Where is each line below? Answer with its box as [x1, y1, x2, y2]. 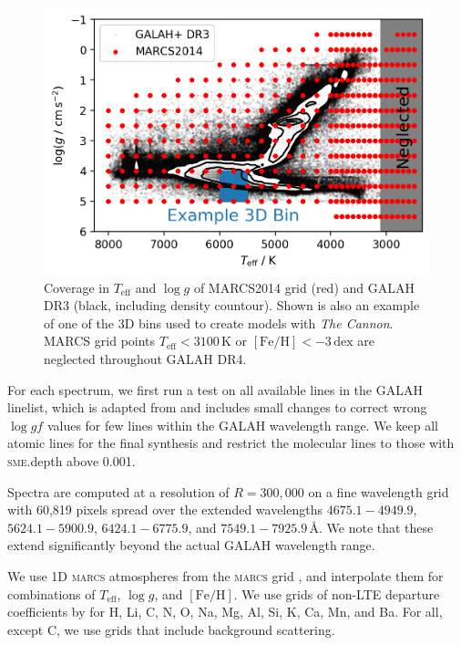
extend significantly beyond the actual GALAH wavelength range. [7, 536, 375, 555]
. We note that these [319, 517, 434, 536]
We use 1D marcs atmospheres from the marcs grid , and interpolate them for [7, 566, 444, 585]
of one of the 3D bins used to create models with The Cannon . [44, 313, 394, 332]
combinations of [7, 584, 96, 603]
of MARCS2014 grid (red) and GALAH [193, 277, 415, 296]
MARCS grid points [44, 331, 156, 350]
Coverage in [44, 277, 109, 296]
